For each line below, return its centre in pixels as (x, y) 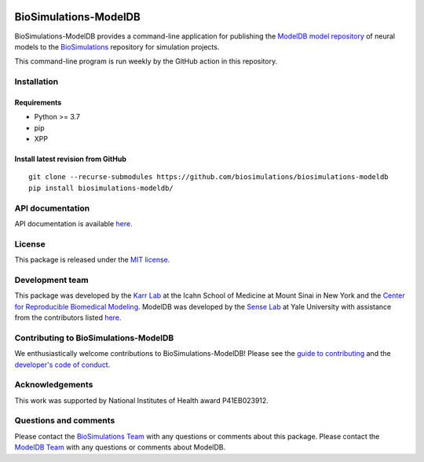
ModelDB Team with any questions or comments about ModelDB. (120, 447)
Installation (37, 82)
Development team (52, 280)
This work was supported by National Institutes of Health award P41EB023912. (141, 400)
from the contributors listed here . (68, 317)
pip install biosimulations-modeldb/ (101, 188)
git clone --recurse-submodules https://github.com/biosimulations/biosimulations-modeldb (208, 177)
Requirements (38, 102)
